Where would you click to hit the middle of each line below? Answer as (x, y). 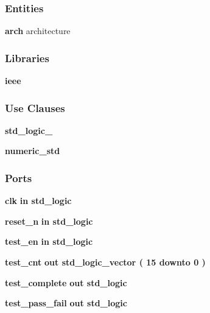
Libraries (27, 58)
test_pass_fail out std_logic (66, 303)
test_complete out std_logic (66, 282)
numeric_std (33, 151)
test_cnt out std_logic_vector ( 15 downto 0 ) (105, 262)
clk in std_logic (38, 201)
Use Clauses (35, 107)
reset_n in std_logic (49, 221)
